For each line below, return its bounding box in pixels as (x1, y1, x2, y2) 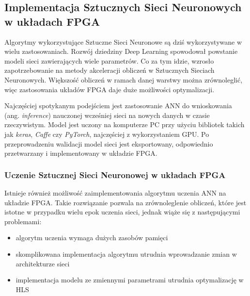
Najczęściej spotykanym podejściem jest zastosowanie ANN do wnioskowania (4, 100, 232, 111)
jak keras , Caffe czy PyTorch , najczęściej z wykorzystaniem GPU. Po (4, 129, 209, 139)
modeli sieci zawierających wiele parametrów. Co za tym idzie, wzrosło (4, 55, 214, 66)
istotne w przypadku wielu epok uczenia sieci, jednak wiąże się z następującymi (4, 207, 240, 217)
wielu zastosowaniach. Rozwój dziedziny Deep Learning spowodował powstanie (4, 46, 238, 56)
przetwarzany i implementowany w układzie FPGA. (4, 148, 157, 158)
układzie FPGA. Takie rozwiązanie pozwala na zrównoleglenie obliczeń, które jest (4, 197, 247, 207)
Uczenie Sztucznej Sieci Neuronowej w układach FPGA (4, 168, 226, 181)
